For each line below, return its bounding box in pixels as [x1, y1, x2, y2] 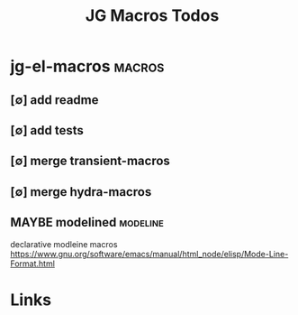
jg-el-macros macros [10, 56, 165, 77]
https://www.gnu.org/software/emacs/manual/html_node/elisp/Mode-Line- [10, 248, 289, 259]
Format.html [10, 258, 55, 269]
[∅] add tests [10, 123, 84, 138]
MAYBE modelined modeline [10, 215, 165, 230]
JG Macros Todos [85, 5, 220, 26]
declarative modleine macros [10, 238, 118, 249]
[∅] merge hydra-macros [10, 184, 152, 199]
